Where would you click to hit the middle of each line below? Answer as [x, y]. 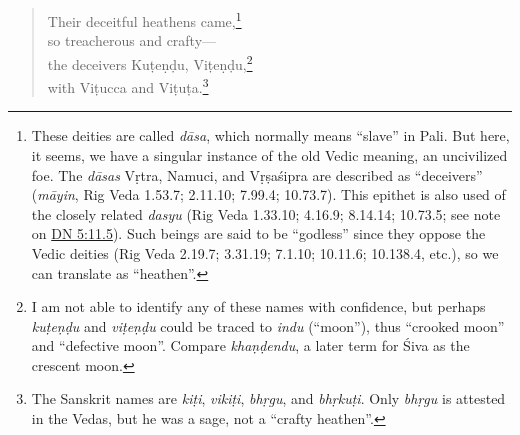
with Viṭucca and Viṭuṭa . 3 [128, 85]
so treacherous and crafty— [132, 40]
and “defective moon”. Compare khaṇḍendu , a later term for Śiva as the [250, 345]
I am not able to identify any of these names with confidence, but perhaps [258, 306]
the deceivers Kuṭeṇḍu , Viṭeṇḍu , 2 [150, 62]
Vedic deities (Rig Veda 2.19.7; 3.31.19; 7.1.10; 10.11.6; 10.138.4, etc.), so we [265, 252]
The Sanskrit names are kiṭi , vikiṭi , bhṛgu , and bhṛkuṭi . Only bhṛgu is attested [268, 398]
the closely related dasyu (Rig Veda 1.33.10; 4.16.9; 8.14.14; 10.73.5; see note [266, 213]
